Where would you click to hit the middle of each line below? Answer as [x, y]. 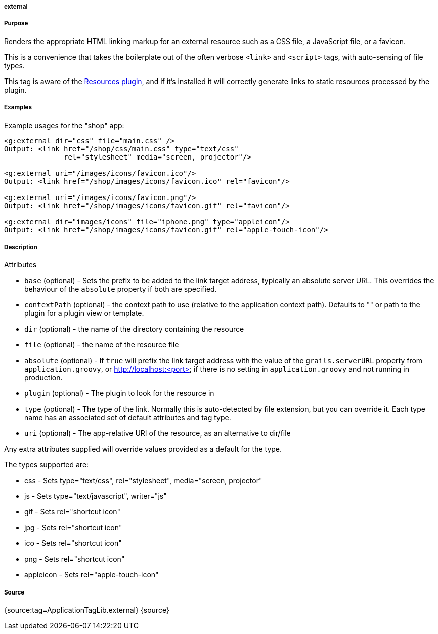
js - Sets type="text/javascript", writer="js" [96, 496]
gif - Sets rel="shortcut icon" [73, 512]
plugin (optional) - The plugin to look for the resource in [119, 393]
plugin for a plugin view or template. [84, 313]
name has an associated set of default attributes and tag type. [128, 418]
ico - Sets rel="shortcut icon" [73, 543]
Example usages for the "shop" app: [64, 125]
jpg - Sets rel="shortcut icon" [73, 528]
